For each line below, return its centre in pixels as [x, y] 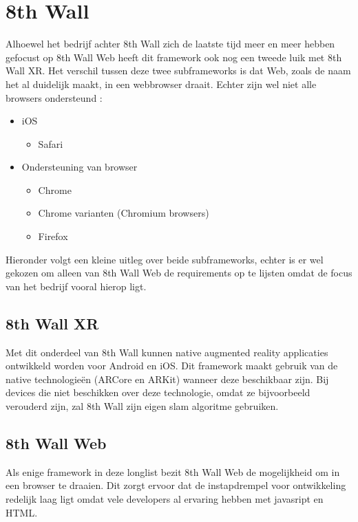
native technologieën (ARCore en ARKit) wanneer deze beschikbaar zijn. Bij [167, 379]
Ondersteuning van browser [80, 167]
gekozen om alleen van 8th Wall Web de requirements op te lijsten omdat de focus [179, 273]
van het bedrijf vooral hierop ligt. [76, 286]
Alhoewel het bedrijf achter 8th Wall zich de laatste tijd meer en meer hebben [170, 44]
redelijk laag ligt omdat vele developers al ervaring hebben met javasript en [165, 499]
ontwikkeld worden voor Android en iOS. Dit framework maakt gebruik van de [172, 366]
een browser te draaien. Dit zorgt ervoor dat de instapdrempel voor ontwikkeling [176, 485]
